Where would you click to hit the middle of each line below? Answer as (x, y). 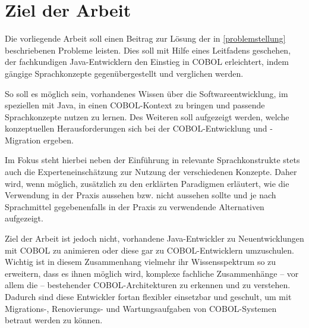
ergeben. (59, 140)
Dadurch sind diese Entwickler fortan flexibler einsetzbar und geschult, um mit (148, 296)
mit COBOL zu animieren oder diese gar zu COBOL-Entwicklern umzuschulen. (149, 250)
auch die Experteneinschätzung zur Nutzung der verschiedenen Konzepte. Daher (151, 172)
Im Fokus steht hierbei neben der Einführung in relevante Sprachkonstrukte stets (152, 160)
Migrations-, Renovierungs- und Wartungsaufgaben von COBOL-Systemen (141, 308)
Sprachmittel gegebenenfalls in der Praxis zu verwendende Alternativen (135, 206)
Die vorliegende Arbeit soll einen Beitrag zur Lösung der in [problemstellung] (145, 38)
